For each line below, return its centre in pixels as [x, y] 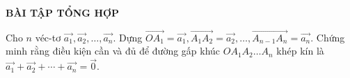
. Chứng [328, 37]
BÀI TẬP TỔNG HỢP [63, 12]
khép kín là [300, 51]
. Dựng [128, 37]
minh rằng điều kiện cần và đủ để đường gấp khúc [113, 51]
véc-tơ [48, 37]
